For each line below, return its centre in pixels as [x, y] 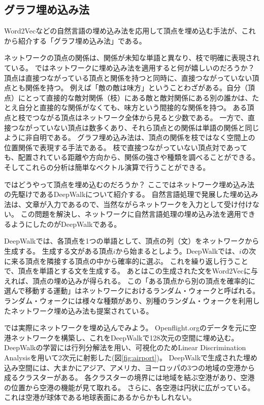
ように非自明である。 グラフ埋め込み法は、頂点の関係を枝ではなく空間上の [130, 137]
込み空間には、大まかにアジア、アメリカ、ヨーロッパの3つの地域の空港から [130, 367]
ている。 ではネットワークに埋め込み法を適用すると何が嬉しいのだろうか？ [129, 67]
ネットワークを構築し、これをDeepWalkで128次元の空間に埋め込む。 [125, 337]
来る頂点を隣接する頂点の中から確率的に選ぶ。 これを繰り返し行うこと [129, 261]
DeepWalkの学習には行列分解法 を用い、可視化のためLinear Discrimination [125, 347]
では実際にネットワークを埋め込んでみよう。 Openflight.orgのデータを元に [127, 328]
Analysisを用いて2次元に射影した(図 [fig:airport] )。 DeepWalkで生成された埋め [131, 358]
